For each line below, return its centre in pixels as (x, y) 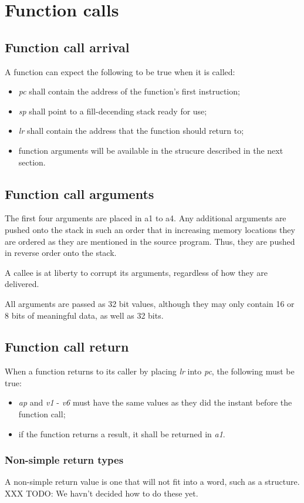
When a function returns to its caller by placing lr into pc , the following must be (150, 371)
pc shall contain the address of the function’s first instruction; (129, 91)
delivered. (22, 284)
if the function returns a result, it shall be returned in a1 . (122, 433)
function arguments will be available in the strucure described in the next (151, 150)
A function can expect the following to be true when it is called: (120, 71)
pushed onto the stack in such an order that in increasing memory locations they (150, 229)
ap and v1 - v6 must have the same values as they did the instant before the (155, 402)
